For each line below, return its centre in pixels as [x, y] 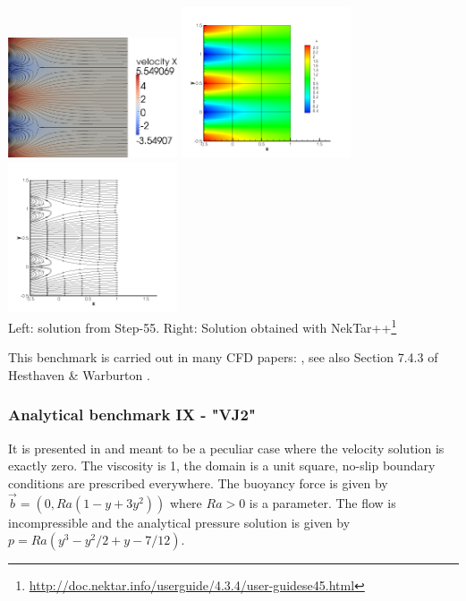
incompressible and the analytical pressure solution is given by [179, 522]
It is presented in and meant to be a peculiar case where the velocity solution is [226, 448]
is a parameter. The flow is [322, 502]
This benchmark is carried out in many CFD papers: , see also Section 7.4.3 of [223, 357]
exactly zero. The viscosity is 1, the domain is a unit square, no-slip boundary [222, 466]
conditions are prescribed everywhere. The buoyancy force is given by [198, 482]
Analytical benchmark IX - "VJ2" [132, 415]
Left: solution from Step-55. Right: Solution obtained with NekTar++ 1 [203, 326]
